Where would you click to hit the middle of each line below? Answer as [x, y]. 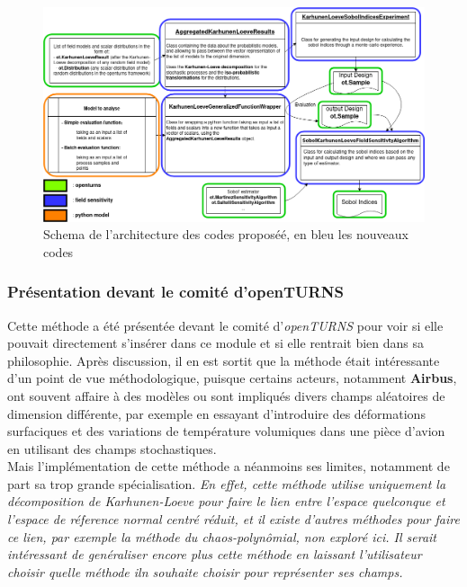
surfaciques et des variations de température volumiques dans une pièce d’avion [226, 431]
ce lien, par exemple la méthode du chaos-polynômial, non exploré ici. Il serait [222, 536]
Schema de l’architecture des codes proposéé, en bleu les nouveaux [226, 234]
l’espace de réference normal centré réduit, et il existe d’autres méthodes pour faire [233, 519]
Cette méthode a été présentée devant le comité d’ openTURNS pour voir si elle [225, 325]
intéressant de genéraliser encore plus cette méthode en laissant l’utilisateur [215, 554]
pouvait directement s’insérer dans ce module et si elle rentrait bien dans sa [216, 343]
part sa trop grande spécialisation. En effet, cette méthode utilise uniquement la [227, 483]
